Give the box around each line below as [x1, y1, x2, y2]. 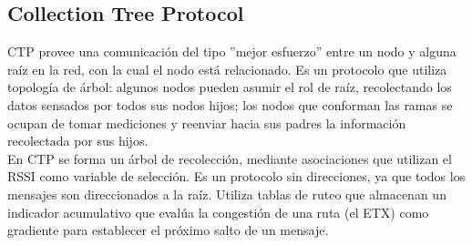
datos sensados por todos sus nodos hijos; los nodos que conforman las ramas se [7, 95, 453, 114]
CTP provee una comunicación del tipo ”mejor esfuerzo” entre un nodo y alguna [7, 42, 457, 61]
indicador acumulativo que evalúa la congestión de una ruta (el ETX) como [7, 202, 429, 221]
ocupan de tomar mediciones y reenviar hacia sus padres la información [7, 113, 406, 132]
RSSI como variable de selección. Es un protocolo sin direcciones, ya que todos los [7, 167, 466, 186]
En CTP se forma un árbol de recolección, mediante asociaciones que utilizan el [7, 148, 452, 168]
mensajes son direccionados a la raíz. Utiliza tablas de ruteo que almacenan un [7, 184, 446, 203]
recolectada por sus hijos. [7, 131, 149, 150]
